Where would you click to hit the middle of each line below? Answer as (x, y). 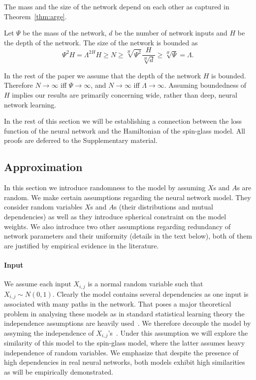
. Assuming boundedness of (205, 85)
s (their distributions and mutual (163, 207)
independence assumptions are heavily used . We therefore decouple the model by (128, 323)
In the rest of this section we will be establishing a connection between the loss (123, 121)
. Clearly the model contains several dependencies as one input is (150, 294)
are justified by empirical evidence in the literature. (81, 245)
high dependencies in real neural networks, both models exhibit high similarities (125, 362)
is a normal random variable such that (145, 284)
